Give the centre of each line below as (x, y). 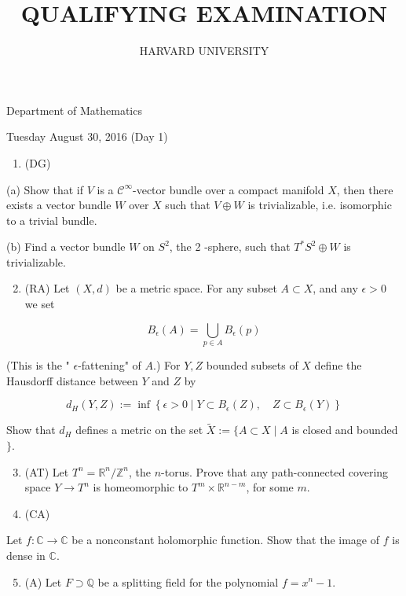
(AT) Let (47, 471)
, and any (335, 288)
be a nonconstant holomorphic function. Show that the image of (226, 540)
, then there (365, 189)
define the (338, 364)
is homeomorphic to (141, 487)
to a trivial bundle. (52, 220)
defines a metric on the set (139, 430)
